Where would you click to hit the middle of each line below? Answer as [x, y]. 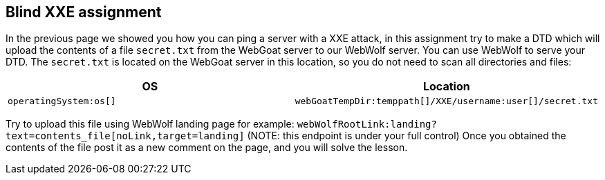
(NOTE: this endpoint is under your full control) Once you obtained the [407, 136]
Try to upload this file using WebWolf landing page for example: [150, 124]
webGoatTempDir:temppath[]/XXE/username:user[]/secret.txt [446, 101]
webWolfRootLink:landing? [367, 124]
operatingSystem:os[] [62, 101]
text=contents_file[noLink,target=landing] [125, 136]
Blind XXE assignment [84, 12]
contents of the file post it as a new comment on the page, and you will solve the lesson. [207, 148]
